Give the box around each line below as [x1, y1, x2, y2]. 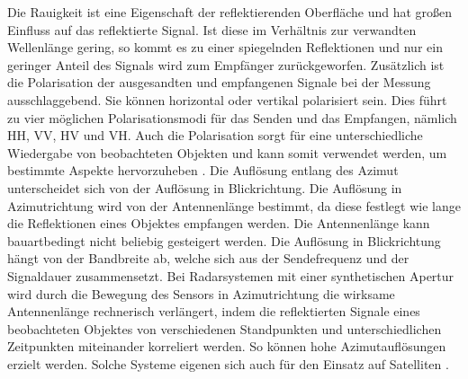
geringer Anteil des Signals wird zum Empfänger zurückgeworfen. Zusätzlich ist [7, 55, 445, 74]
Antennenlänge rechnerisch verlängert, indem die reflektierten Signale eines [7, 302, 420, 321]
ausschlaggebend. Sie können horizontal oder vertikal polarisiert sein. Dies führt [7, 90, 447, 109]
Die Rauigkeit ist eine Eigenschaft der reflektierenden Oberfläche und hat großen [7, 3, 453, 21]
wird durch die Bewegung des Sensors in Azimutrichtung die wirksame [7, 284, 395, 303]
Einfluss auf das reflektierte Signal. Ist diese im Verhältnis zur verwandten [7, 20, 417, 39]
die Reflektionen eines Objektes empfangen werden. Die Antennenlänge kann [7, 214, 430, 233]
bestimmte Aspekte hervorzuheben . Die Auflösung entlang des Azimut [7, 161, 399, 180]
